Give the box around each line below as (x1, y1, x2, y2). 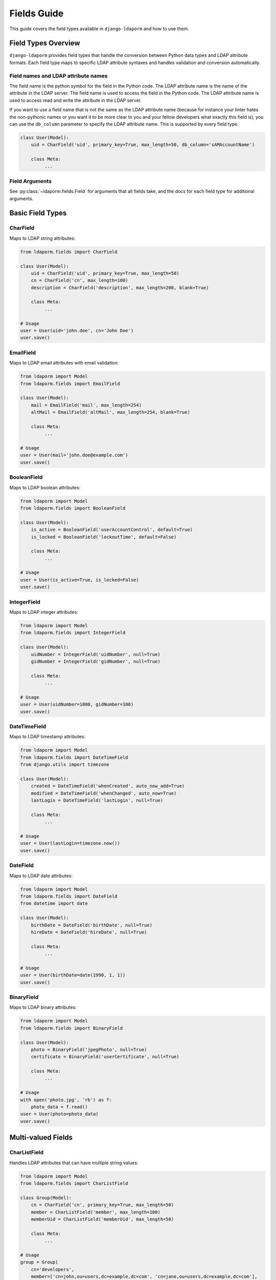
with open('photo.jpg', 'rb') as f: (20, 1097, 112, 1103)
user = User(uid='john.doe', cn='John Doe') (20, 328, 134, 334)
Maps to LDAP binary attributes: (9, 1004, 77, 1011)
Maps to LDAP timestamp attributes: (9, 734, 86, 740)
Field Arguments (9, 177, 52, 184)
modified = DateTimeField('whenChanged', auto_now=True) (31, 790, 177, 796)
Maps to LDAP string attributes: (9, 235, 76, 241)
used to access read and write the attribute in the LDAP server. (9, 97, 142, 103)
